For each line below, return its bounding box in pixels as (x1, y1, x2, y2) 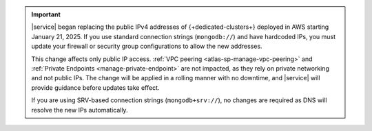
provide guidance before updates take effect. (31, 83, 160, 92)
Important (31, 10, 61, 19)
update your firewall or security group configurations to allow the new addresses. (31, 42, 262, 51)
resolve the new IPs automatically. (31, 106, 128, 114)
